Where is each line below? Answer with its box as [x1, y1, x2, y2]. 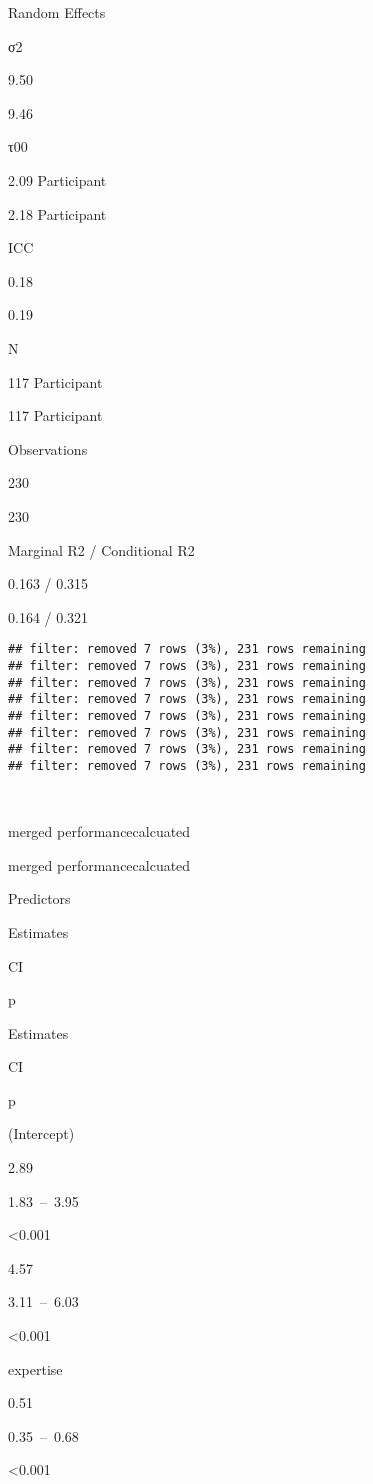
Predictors [8, 888, 71, 909]
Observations [8, 438, 88, 459]
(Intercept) [8, 1123, 75, 1144]
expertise [8, 1358, 63, 1379]
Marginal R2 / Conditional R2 [8, 539, 195, 560]
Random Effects [8, 2, 106, 22]
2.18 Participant [8, 203, 107, 224]
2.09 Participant [8, 169, 107, 190]
